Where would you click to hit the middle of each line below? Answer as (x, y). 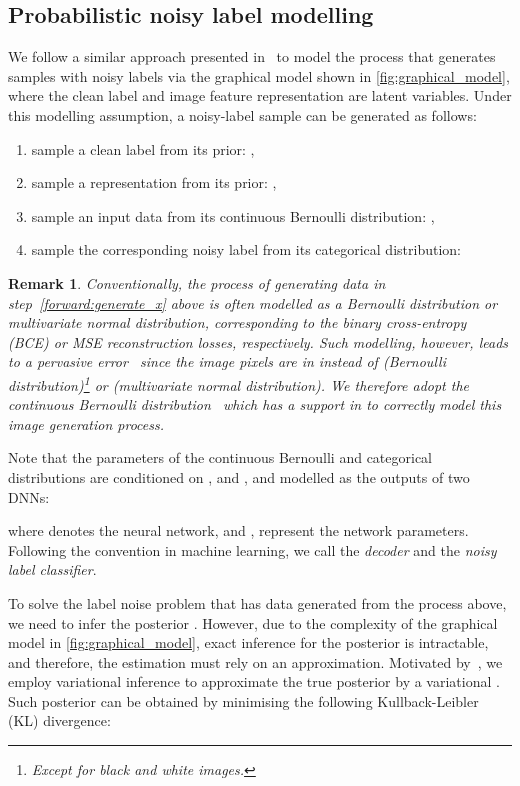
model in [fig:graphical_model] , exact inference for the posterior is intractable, (248, 642)
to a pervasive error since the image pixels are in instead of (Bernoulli (227, 361)
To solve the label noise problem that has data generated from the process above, (257, 602)
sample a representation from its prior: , (154, 182)
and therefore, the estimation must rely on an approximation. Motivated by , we (255, 661)
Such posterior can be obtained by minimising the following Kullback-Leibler (243, 700)
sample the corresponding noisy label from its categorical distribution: (246, 249)
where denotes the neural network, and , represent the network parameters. (238, 530)
